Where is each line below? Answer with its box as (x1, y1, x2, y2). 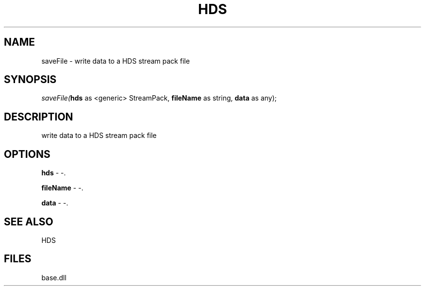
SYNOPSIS (4, 73, 57, 86)
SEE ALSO (4, 215, 53, 228)
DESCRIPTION (4, 110, 73, 123)
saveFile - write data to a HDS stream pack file (41, 56, 190, 65)
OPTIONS (4, 148, 50, 160)
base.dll (41, 273, 66, 282)
